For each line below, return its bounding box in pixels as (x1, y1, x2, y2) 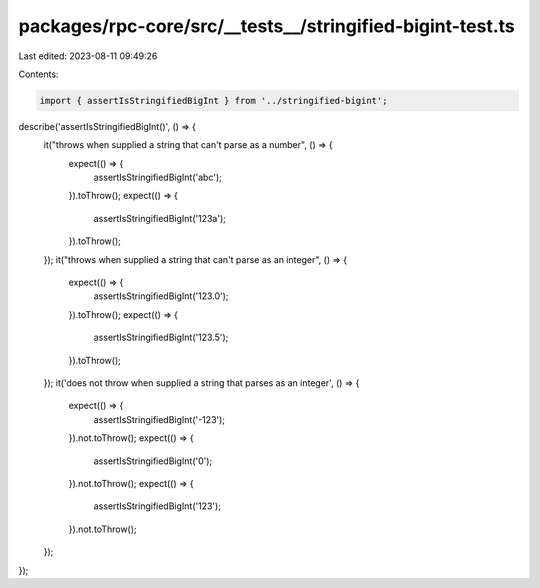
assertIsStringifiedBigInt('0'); (93, 455, 213, 467)
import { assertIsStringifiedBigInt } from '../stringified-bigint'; (39, 95, 388, 106)
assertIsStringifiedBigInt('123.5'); (93, 331, 229, 344)
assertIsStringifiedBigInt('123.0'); (93, 290, 229, 302)
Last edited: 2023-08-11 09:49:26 (18, 50, 158, 62)
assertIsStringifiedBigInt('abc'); (93, 171, 222, 184)
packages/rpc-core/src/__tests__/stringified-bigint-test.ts (18, 15, 515, 37)
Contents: (18, 68, 59, 80)
